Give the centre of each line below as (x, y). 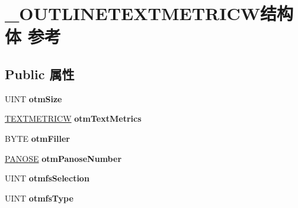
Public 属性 (40, 74)
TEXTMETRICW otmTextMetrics (73, 118)
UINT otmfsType (39, 198)
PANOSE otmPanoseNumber (63, 158)
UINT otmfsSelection (47, 178)
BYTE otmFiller (37, 138)
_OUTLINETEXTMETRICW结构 (149, 13)
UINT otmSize (33, 98)
